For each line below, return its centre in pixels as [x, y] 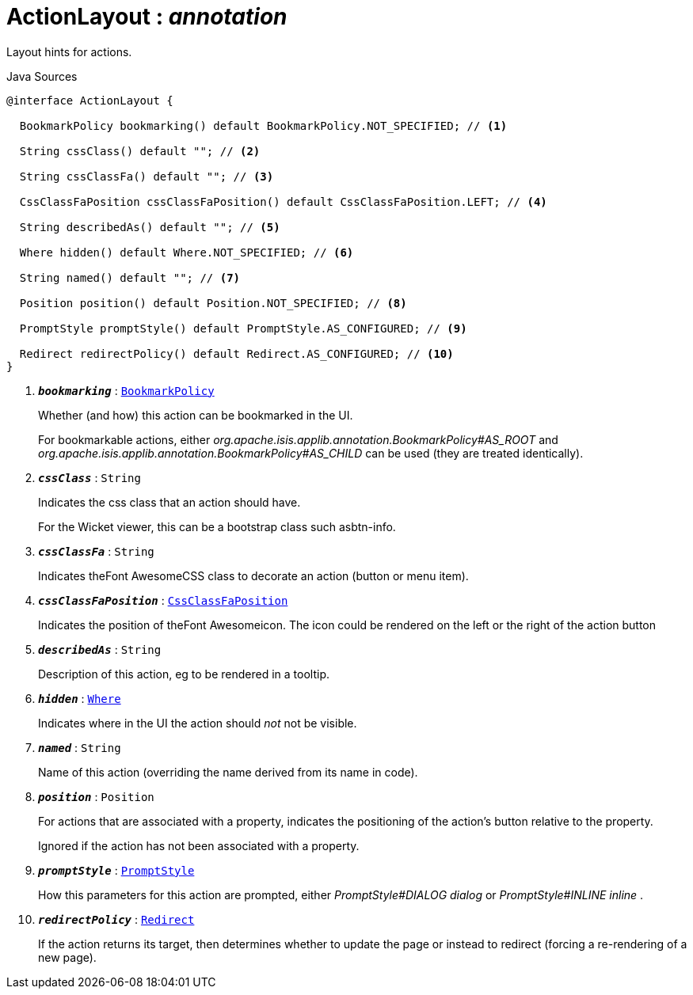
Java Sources [42, 76]
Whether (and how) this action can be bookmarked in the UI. [196, 415]
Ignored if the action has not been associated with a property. [199, 845]
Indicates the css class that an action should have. [169, 502]
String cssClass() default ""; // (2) [140, 151]
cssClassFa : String [96, 551]
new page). [67, 957]
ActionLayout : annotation [147, 17]
